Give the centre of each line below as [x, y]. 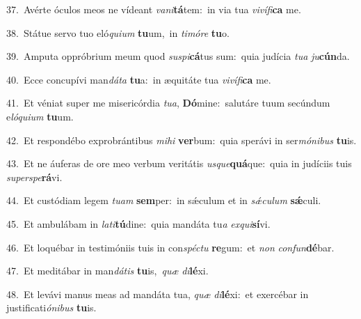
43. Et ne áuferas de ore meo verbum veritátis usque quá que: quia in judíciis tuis [179, 163]
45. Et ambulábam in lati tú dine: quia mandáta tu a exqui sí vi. [138, 223]
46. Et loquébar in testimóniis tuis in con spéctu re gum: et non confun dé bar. [170, 247]
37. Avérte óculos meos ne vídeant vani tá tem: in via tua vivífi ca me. [154, 9]
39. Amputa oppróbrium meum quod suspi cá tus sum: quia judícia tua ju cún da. [178, 56]
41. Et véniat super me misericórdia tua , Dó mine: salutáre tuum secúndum [168, 103]
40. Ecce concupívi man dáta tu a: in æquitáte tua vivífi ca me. [139, 79]
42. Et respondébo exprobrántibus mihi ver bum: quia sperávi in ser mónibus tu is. [182, 140]
